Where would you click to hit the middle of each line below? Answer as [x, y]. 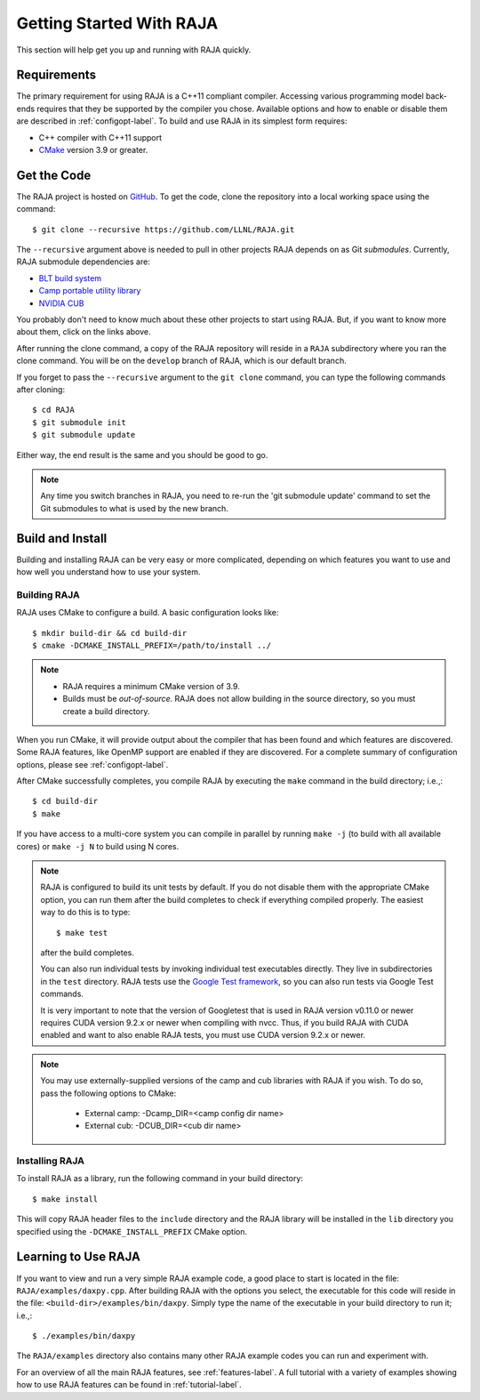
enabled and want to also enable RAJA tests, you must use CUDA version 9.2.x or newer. [203, 1035]
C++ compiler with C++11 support [100, 137]
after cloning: [41, 390]
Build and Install [62, 538]
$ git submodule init [79, 422]
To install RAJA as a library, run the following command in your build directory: [160, 1179]
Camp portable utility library [90, 291]
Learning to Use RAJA [79, 1257]
